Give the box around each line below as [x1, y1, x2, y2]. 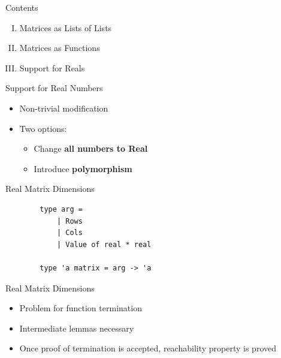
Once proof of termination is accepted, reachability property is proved [19, 342, 276, 354]
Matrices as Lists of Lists [19, 21, 112, 34]
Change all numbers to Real [34, 142, 148, 155]
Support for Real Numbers [5, 82, 103, 94]
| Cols [56, 228, 83, 237]
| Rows [56, 216, 83, 225]
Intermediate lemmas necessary [19, 321, 134, 334]
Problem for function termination [19, 302, 142, 314]
